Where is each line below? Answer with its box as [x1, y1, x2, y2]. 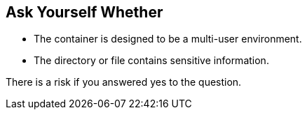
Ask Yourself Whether [6, 3, 163, 21]
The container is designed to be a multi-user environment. [34, 33, 302, 45]
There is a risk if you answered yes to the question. [6, 76, 242, 89]
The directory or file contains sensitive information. [34, 54, 269, 67]
